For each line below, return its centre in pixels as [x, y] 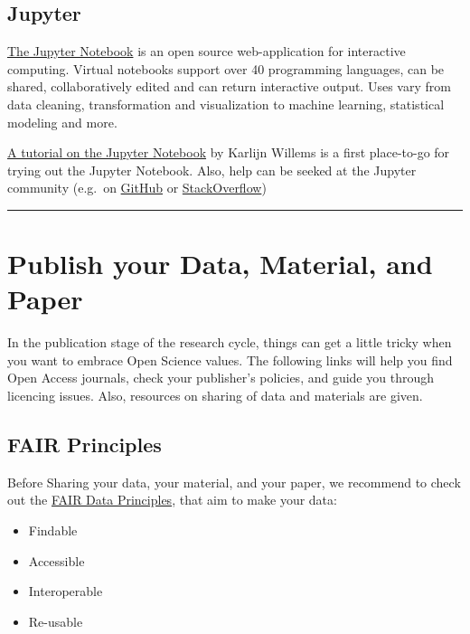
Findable [53, 530]
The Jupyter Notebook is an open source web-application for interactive [207, 51]
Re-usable [56, 621]
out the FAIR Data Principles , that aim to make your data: [172, 500]
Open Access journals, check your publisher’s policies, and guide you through [221, 378]
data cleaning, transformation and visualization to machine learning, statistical [226, 104]
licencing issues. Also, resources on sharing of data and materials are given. [215, 396]
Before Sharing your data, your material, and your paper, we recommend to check [234, 482]
